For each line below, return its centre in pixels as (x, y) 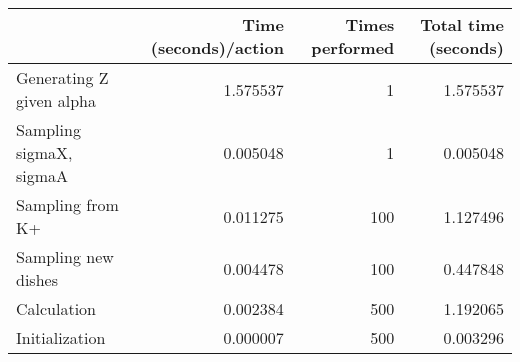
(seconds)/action (217, 47)
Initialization (61, 337)
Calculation (56, 308)
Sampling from (67, 204)
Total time (462, 24)
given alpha (56, 100)
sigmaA (42, 175)
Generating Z (62, 77)
